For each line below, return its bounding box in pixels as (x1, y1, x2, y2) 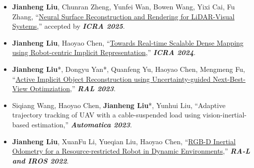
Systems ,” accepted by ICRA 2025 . (12, 21, 125, 31)
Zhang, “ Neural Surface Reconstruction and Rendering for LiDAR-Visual (12, 11, 235, 21)
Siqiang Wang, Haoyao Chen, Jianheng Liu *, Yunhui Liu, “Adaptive (12, 100, 226, 110)
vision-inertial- (202, 110, 247, 120)
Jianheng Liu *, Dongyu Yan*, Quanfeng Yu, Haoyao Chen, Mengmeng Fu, (12, 63, 245, 74)
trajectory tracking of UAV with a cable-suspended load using (12, 110, 200, 120)
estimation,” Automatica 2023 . (31, 119, 132, 129)
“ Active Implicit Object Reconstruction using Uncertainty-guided (12, 73, 211, 84)
